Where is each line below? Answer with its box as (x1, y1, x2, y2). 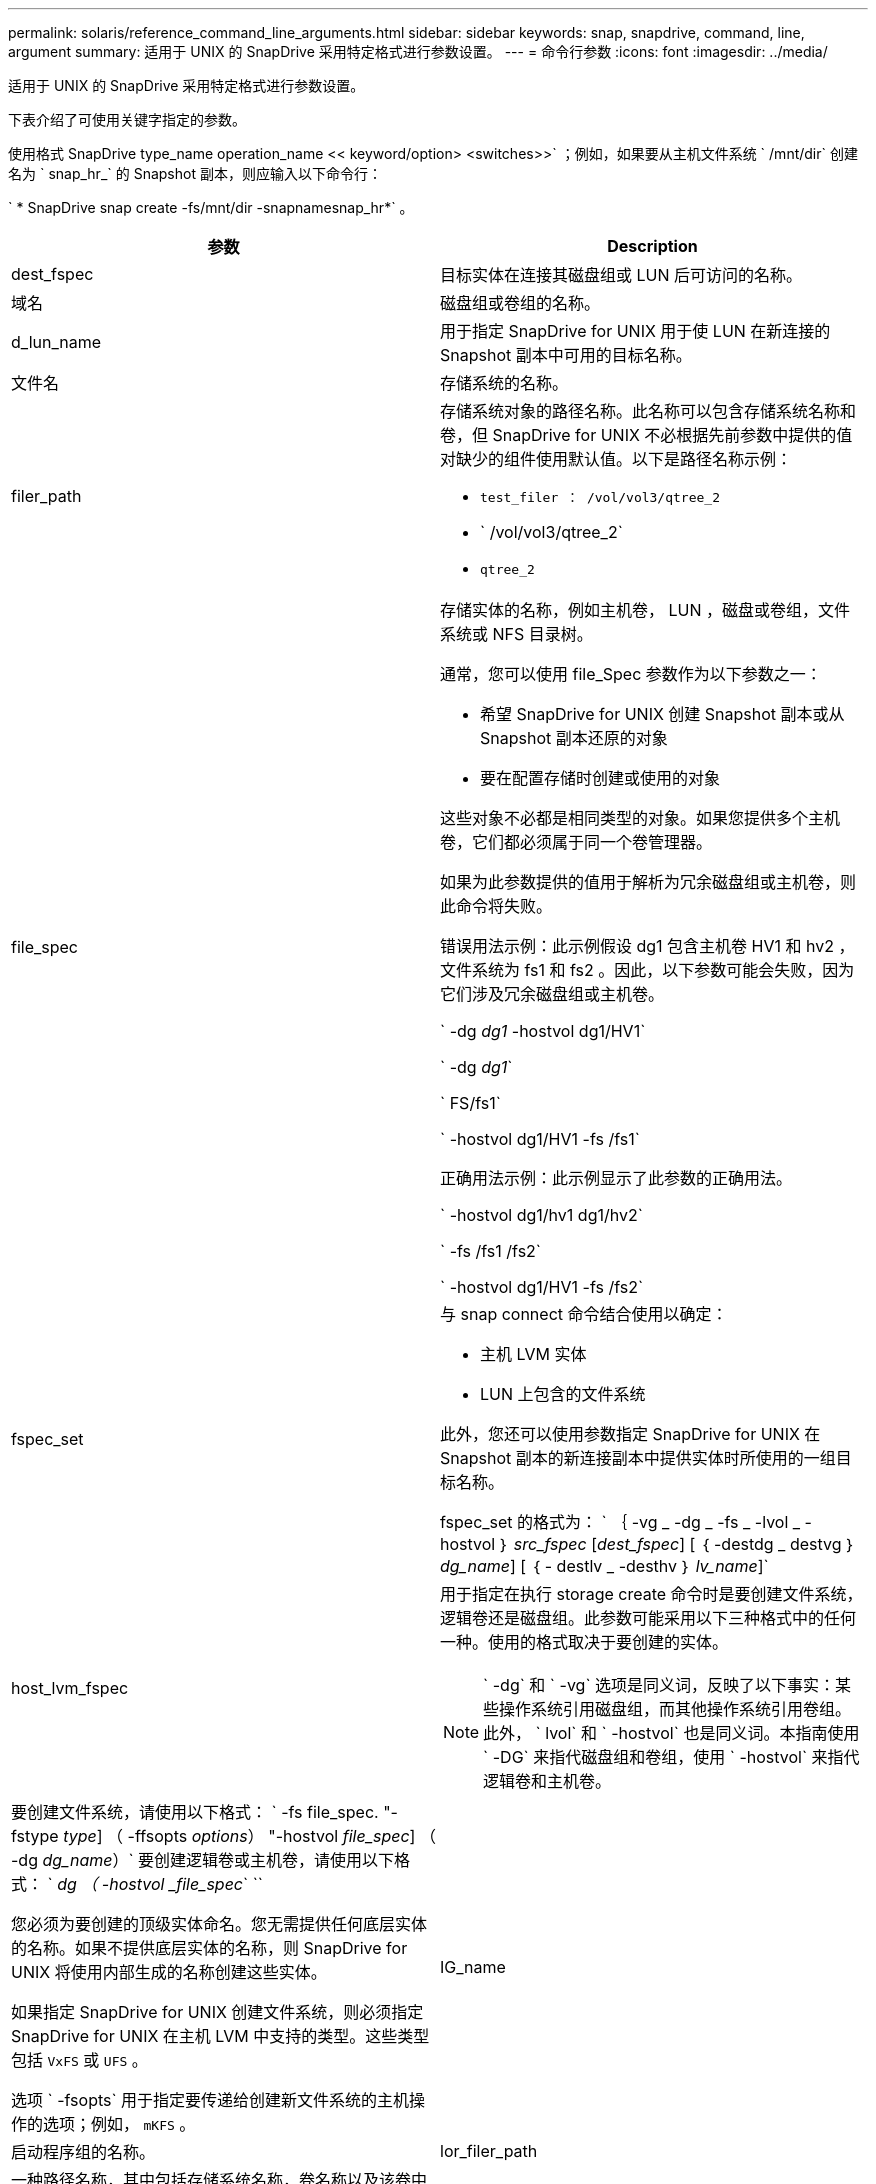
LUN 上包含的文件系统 (480, 1384, 646, 1404)
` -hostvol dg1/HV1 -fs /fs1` (440, 1129, 640, 1149)
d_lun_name (11, 332, 102, 352)
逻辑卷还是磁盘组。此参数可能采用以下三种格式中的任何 (440, 1608, 857, 1628)
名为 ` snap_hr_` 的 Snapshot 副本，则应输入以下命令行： (8, 165, 382, 182)
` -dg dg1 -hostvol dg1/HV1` (440, 1021, 646, 1041)
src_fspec (513, 1534, 587, 1554)
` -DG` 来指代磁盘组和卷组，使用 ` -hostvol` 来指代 (483, 1747, 860, 1767)
